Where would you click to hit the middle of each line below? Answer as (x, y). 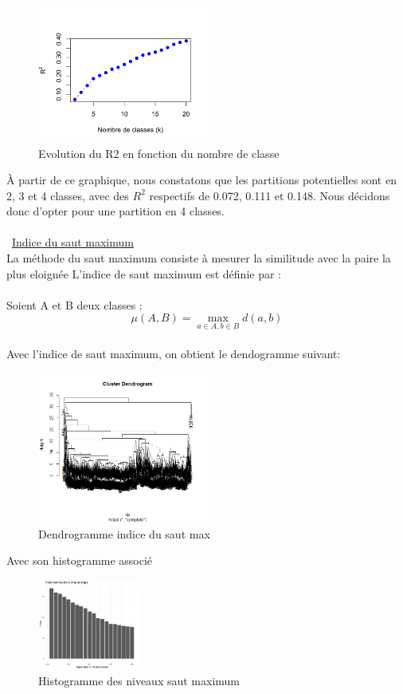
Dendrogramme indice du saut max (124, 533)
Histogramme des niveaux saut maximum (139, 680)
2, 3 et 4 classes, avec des (68, 195)
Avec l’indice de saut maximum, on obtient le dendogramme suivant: (174, 354)
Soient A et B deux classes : (74, 304)
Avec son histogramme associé (80, 560)
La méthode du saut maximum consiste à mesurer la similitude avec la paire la (199, 258)
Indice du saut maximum (73, 242)
